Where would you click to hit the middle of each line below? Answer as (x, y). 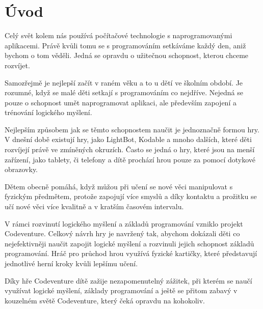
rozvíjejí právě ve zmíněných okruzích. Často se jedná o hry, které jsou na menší (130, 149)
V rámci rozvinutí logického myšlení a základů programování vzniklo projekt (124, 223)
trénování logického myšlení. (48, 112)
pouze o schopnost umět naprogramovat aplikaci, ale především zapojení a (121, 102)
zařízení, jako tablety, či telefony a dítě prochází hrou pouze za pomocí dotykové (130, 159)
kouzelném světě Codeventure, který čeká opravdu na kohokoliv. (105, 300)
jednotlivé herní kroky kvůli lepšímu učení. (71, 263)
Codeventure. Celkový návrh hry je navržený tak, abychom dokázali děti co (122, 233)
